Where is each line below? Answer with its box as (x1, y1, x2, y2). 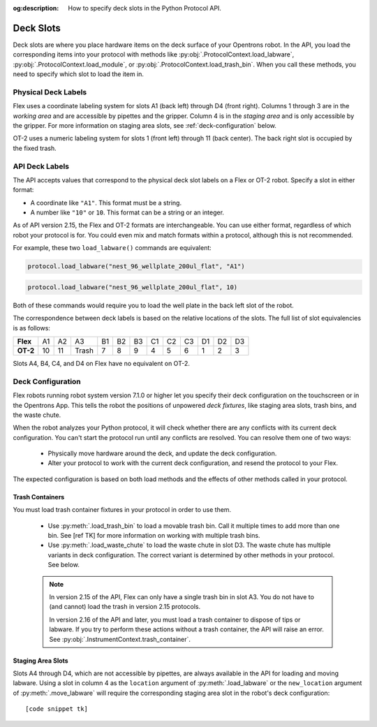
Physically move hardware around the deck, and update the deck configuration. (47, 449, 277, 457)
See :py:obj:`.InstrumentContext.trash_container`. (49, 635, 191, 643)
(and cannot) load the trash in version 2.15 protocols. (49, 603, 201, 611)
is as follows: (13, 323, 50, 332)
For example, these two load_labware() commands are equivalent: (13, 244, 212, 252)
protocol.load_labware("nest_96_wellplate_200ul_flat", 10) (27, 283, 238, 291)
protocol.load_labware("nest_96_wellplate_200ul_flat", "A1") (27, 263, 245, 270)
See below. (47, 561, 80, 569)
